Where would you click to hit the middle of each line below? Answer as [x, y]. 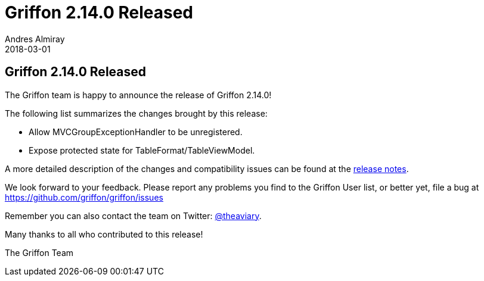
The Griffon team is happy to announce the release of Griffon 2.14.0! [138, 95]
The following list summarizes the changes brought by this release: [136, 113]
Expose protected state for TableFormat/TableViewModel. [142, 150]
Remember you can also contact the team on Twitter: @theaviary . [133, 216]
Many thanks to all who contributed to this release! [104, 234]
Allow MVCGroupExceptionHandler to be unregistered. [136, 132]
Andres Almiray [35, 39]
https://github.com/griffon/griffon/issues [84, 197]
